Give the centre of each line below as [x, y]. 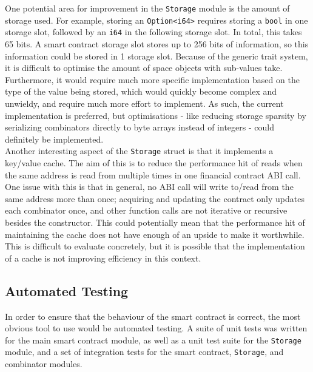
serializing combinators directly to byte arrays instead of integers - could [140, 127]
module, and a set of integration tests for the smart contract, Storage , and [144, 352]
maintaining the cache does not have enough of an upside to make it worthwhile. [155, 234]
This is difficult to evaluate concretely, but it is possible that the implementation [155, 246]
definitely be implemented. [54, 139]
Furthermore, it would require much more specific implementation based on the [152, 79]
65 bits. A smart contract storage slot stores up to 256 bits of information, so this [157, 43]
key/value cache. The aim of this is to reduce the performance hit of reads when [154, 162]
